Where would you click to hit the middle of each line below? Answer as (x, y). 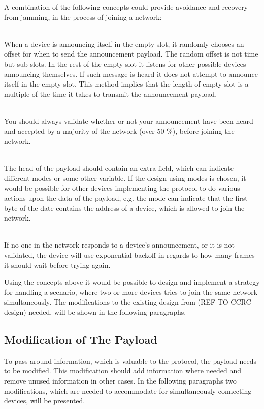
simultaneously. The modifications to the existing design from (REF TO (116, 302)
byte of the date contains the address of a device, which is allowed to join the (124, 208)
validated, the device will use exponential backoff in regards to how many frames (129, 255)
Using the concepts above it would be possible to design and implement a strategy (132, 282)
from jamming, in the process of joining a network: (83, 17)
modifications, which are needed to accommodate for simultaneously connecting (128, 390)
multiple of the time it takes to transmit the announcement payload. (111, 93)
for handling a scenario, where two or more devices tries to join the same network (131, 292)
